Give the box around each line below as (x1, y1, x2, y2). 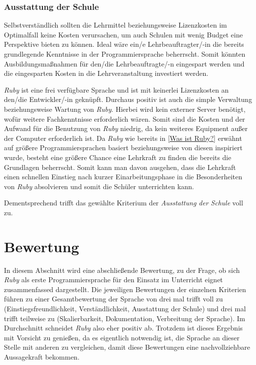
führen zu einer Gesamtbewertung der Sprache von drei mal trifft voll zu (4, 294, 223, 304)
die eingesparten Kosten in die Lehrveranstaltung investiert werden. (4, 68, 209, 78)
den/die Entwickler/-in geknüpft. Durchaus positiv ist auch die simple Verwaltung (4, 94, 252, 104)
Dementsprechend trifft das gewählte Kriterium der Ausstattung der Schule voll (4, 198, 243, 208)
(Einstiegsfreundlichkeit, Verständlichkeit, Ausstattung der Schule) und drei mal (4, 303, 246, 313)
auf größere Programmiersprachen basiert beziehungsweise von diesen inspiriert (4, 142, 243, 153)
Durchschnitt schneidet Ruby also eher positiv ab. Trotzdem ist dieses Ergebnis (4, 323, 243, 333)
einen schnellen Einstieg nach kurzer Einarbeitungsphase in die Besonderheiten (4, 171, 242, 182)
